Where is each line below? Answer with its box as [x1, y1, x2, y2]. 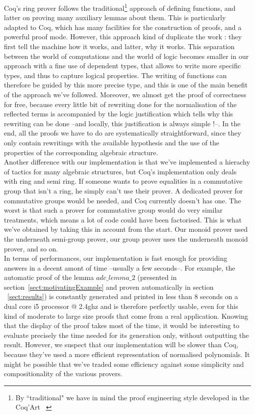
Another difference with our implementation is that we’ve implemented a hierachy [4, 157, 250, 167]
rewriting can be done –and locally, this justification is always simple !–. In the [4, 118, 241, 128]
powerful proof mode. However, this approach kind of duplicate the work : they [4, 31, 242, 42]
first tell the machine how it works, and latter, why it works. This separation [4, 41, 235, 52]
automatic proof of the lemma [4, 272, 94, 282]
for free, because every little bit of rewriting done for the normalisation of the [4, 99, 237, 109]
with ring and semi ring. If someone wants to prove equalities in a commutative [4, 176, 243, 186]
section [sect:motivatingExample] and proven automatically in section [4, 281, 214, 292]
